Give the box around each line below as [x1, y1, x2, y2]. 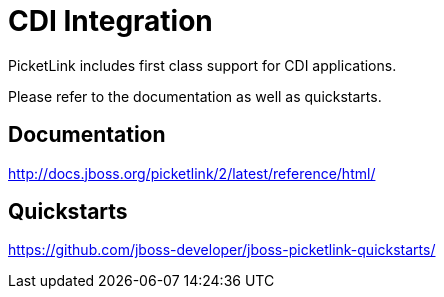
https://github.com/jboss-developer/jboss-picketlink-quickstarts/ [8, 241, 436, 259]
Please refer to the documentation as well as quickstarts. [8, 87, 382, 105]
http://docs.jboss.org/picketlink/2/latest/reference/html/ [8, 164, 376, 182]
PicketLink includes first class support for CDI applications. [8, 56, 397, 74]
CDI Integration [8, 4, 213, 38]
